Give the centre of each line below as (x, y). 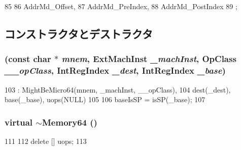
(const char (28, 59)
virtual (19, 122)
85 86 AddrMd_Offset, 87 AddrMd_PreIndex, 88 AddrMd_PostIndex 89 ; (121, 6)
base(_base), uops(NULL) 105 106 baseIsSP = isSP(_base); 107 (105, 99)
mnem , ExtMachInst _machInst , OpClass (149, 59)
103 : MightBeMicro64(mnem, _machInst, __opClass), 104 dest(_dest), (118, 89)
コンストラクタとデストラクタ (79, 33)
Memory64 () (70, 122)
